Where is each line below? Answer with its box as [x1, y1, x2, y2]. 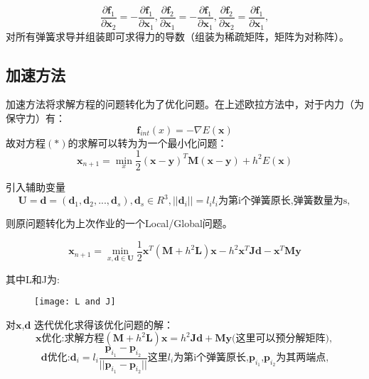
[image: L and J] [34, 297, 116, 307]
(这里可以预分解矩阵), [232, 334, 332, 344]
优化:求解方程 [41, 334, 105, 344]
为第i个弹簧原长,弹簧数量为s [218, 196, 348, 207]
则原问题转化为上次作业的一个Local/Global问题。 [6, 216, 232, 231]
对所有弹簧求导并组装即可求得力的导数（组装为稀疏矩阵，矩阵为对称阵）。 [6, 28, 349, 43]
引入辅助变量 [6, 180, 65, 194]
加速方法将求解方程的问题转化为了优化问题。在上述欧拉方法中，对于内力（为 [6, 97, 364, 111]
